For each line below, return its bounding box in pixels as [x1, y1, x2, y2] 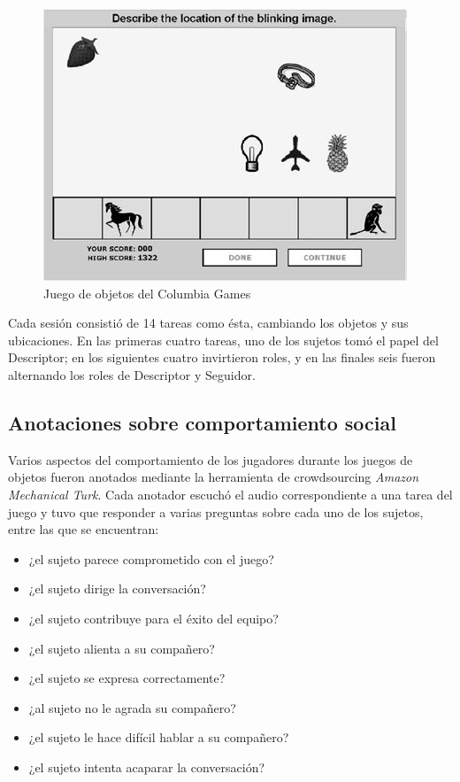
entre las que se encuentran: [8, 520, 159, 538]
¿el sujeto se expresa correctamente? [28, 669, 226, 687]
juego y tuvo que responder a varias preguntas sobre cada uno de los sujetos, [8, 502, 424, 521]
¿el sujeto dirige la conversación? [28, 579, 206, 598]
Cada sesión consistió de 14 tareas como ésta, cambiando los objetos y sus [8, 314, 409, 332]
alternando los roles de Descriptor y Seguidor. [8, 365, 256, 383]
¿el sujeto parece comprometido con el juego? [28, 549, 274, 568]
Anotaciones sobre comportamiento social [8, 408, 396, 436]
